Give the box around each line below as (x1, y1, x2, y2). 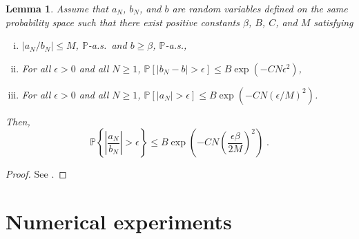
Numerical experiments (6, 207, 232, 236)
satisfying (313, 14, 353, 29)
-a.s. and (88, 38, 127, 52)
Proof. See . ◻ (6, 167, 67, 181)
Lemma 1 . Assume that (6, 1, 108, 15)
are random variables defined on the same (172, 1, 348, 15)
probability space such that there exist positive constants (6, 14, 240, 29)
